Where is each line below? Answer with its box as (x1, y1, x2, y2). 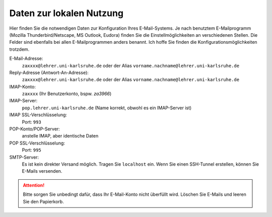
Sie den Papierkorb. (23, 198, 64, 204)
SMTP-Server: (9, 154, 39, 160)
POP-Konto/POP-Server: (9, 126, 60, 132)
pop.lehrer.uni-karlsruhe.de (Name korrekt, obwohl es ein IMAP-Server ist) (22, 105, 192, 111)
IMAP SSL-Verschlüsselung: (9, 112, 67, 118)
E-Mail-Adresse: (9, 55, 43, 61)
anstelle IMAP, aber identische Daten (22, 133, 99, 139)
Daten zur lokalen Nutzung (9, 8, 123, 19)
